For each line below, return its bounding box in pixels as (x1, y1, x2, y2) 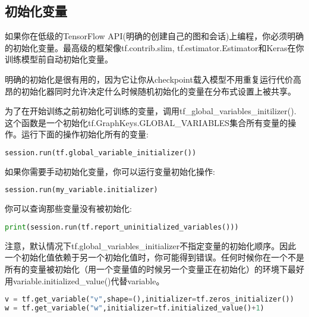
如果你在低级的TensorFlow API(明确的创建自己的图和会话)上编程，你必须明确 (5, 30, 304, 42)
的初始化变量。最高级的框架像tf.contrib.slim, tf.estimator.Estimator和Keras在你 (5, 41, 304, 54)
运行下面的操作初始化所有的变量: (21, 128, 149, 140)
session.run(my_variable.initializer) (5, 186, 158, 194)
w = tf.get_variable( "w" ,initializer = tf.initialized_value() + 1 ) (5, 304, 264, 313)
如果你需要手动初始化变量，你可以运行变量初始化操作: (5, 165, 215, 177)
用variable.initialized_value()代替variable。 (5, 274, 165, 287)
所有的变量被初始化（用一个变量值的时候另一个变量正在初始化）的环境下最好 (5, 262, 304, 275)
